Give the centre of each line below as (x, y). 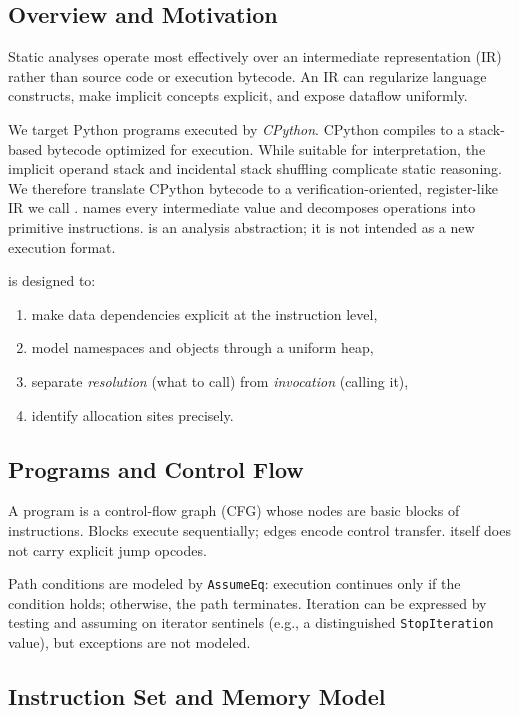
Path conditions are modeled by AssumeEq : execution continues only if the (234, 583)
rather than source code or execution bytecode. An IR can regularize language (247, 75)
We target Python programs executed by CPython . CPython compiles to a (236, 128)
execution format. (62, 246)
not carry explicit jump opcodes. (107, 549)
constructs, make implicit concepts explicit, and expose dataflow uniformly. (238, 95)
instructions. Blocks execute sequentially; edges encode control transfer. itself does (259, 529)
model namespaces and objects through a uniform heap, (202, 347)
